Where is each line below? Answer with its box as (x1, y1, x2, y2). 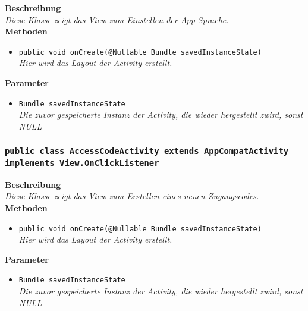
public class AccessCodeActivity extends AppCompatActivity (5, 146, 289, 156)
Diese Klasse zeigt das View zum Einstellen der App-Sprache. (5, 13, 229, 26)
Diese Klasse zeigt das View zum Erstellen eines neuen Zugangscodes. (5, 190, 259, 202)
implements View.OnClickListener (5, 158, 159, 168)
